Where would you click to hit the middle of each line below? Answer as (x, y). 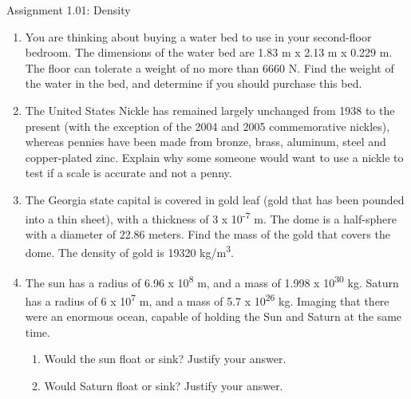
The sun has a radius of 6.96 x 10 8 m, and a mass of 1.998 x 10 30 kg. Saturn (212, 281)
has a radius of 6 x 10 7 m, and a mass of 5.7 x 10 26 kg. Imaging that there (207, 299)
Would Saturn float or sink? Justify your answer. (164, 385)
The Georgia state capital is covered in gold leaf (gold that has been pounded (215, 199)
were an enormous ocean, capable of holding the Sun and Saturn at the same (213, 316)
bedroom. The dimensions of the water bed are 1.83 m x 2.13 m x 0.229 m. (209, 52)
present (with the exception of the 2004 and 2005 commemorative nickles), (207, 126)
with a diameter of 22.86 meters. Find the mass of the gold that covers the (207, 233)
